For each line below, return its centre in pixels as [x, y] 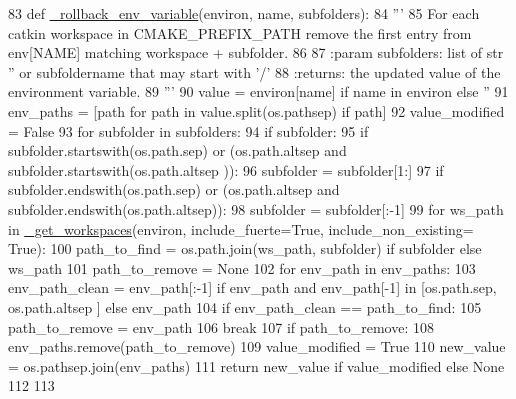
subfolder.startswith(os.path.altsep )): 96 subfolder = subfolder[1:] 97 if [226, 169]
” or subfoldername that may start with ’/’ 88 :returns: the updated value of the [254, 71]
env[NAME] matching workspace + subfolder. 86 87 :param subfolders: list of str [256, 52]
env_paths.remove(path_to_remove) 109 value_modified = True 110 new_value [257, 346]
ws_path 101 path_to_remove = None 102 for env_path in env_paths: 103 [242, 267]
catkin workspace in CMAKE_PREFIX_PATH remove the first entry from [240, 32]
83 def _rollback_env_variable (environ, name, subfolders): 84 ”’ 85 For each [244, 13]
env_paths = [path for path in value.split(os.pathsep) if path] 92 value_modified [256, 110]
